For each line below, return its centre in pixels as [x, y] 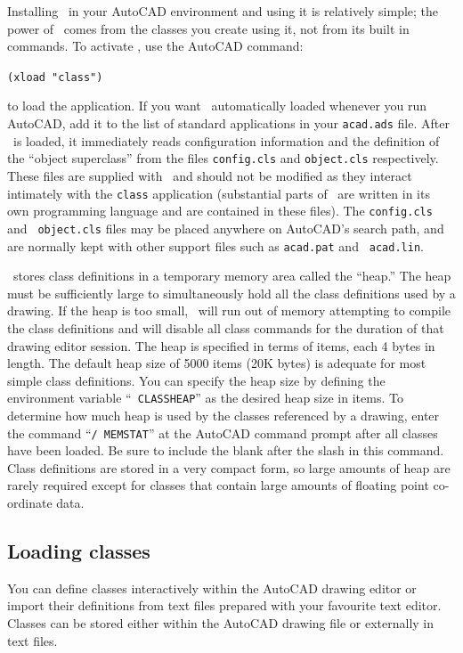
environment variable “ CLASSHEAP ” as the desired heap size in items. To [205, 398]
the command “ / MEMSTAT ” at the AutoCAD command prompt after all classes [223, 433]
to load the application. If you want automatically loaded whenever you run [217, 106]
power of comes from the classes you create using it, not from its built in [208, 28]
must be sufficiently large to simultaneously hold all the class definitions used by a [231, 293]
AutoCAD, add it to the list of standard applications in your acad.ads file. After [228, 123]
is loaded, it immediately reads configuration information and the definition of [226, 140]
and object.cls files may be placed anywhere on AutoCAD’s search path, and [226, 228]
